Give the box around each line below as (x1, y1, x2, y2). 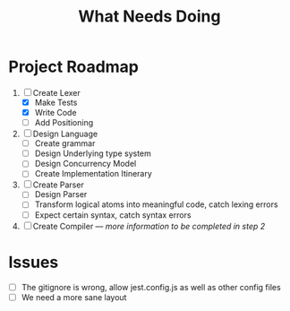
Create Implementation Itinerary (34, 168, 153, 179)
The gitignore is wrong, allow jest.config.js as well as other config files (21, 281, 281, 292)
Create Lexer (32, 87, 81, 98)
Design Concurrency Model (34, 159, 137, 169)
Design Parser (34, 189, 88, 200)
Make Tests (34, 97, 78, 108)
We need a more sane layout (21, 291, 127, 302)
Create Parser (32, 179, 84, 190)
